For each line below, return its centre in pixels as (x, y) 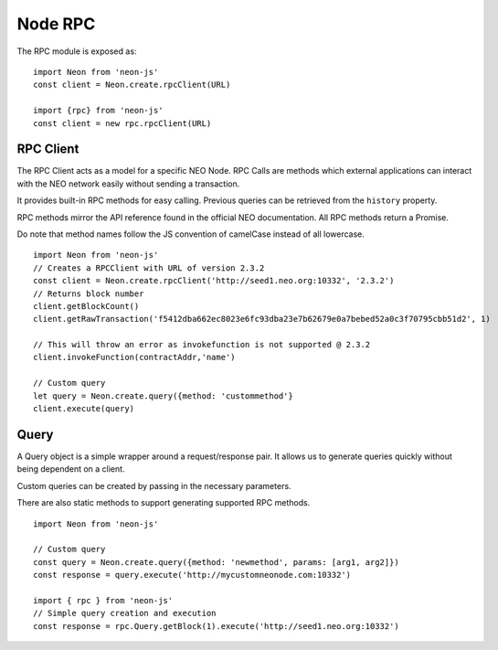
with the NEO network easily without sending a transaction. (128, 184)
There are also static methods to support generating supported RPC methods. (164, 503)
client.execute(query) (84, 409)
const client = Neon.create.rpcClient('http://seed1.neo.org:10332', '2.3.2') (214, 281)
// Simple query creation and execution (125, 613)
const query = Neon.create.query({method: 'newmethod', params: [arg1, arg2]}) (216, 562)
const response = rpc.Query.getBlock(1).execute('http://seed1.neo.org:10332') (216, 626)
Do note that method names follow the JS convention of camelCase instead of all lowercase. (191, 234)
